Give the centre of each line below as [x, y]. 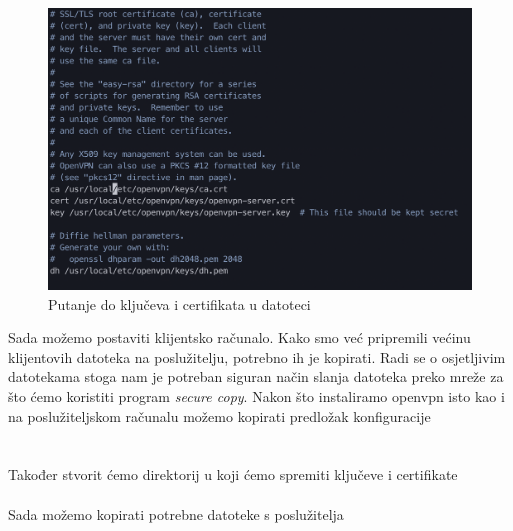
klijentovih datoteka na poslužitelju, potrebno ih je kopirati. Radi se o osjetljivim [257, 356]
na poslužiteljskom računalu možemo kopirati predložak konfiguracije [219, 415]
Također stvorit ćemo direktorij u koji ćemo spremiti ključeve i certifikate [233, 474]
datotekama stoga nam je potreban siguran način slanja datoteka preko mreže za [256, 376]
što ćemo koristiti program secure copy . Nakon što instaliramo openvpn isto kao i [256, 395]
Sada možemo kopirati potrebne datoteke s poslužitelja [176, 513]
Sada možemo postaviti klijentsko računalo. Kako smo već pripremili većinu [239, 337]
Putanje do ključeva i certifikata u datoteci [179, 303]
